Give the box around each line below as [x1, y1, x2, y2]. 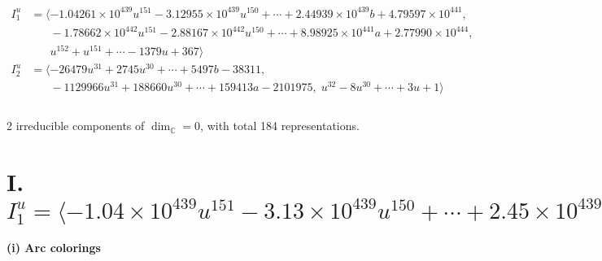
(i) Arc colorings [7, 239, 101, 256]
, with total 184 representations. [200, 117, 360, 134]
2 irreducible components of [7, 117, 145, 134]
